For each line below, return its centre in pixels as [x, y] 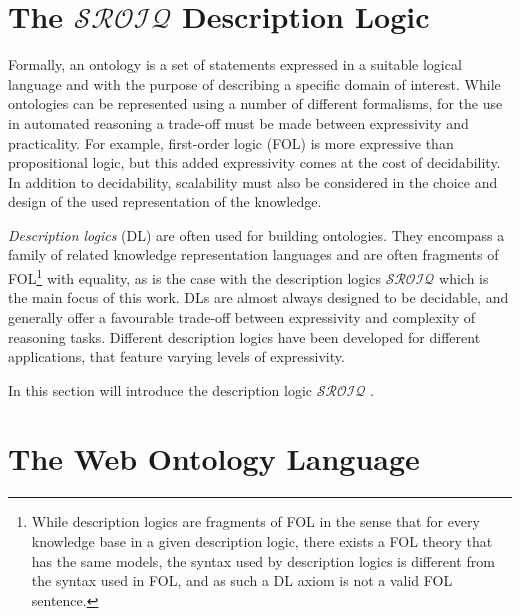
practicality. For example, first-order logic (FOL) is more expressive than [231, 142]
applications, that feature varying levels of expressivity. [176, 356]
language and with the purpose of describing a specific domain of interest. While [254, 83]
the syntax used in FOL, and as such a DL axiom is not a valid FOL [242, 580]
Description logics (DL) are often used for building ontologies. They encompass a [256, 234]
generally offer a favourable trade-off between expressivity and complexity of [241, 316]
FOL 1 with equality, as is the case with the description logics [194, 276]
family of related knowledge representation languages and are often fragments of [253, 254]
